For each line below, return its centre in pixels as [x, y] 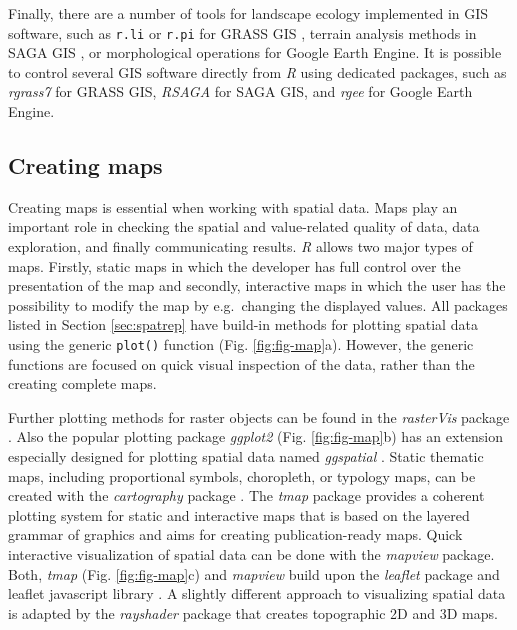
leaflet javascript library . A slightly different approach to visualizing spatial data [257, 593]
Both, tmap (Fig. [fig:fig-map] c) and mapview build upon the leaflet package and [254, 573]
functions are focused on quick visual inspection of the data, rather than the [241, 363]
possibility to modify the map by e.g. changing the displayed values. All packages [258, 304]
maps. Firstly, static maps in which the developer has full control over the [234, 265]
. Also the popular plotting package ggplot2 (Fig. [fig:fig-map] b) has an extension [256, 436]
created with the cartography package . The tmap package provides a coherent [246, 495]
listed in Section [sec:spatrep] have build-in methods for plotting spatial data [243, 324]
